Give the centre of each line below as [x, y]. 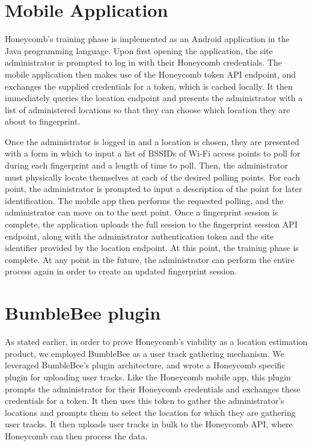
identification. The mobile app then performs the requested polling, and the [144, 200]
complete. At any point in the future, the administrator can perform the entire [150, 259]
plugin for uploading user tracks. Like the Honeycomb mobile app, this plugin [148, 376]
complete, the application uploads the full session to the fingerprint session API [151, 224]
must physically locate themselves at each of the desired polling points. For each [153, 177]
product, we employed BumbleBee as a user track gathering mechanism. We [145, 353]
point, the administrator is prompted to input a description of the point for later [154, 189]
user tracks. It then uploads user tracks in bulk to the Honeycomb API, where [149, 424]
